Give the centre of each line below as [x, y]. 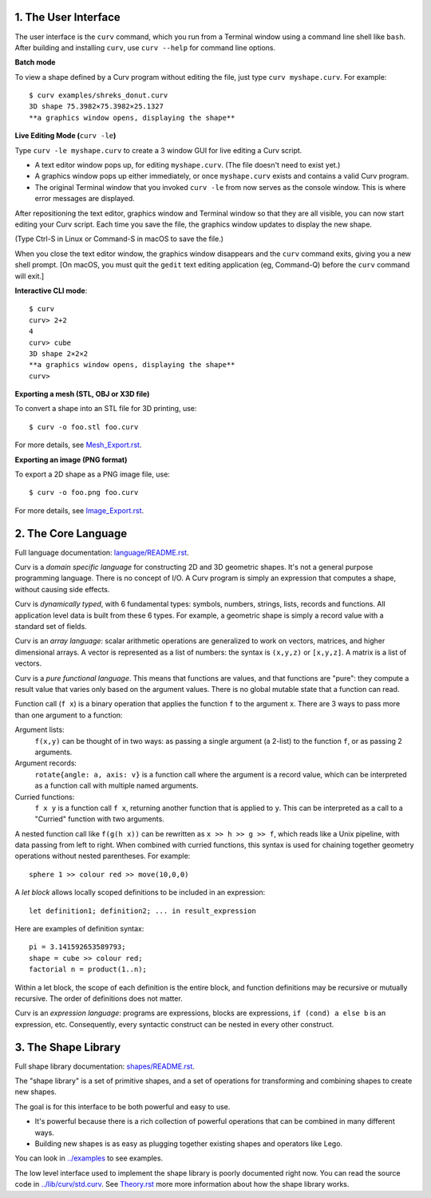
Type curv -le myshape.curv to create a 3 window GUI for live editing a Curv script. [158, 150]
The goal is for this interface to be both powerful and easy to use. [123, 1106]
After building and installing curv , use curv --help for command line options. [145, 47]
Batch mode [35, 62]
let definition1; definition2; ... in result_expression [143, 911]
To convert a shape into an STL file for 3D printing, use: [106, 409]
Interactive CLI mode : [51, 291]
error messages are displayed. [85, 199]
